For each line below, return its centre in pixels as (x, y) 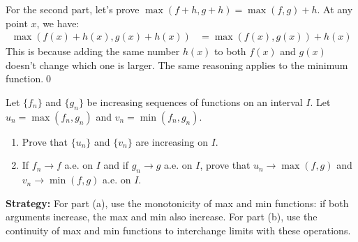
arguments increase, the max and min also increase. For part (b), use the (162, 217)
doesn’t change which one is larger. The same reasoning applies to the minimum (177, 65)
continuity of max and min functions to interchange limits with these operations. (178, 230)
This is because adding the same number (93, 51)
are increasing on (172, 141)
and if (116, 165)
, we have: (58, 23)
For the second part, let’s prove (73, 9)
